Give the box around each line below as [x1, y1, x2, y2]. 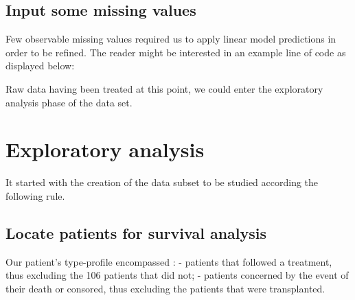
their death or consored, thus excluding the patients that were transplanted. [5, 281, 325, 295]
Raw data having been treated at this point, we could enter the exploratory [5, 81, 323, 95]
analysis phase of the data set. [5, 95, 133, 109]
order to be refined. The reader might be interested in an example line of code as [5, 45, 346, 59]
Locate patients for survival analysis [5, 222, 267, 243]
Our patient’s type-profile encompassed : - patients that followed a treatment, [5, 254, 332, 268]
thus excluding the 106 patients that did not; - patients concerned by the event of [5, 268, 349, 282]
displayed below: [5, 58, 75, 73]
